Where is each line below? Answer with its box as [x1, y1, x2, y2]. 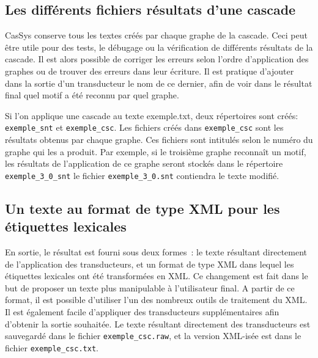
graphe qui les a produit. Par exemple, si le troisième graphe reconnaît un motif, [5, 145, 306, 158]
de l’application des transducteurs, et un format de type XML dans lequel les [5, 257, 294, 270]
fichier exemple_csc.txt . [5, 341, 98, 354]
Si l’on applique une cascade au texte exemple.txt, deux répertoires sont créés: [5, 109, 298, 122]
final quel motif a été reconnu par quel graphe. [5, 89, 179, 101]
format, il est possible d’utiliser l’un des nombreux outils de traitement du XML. [5, 293, 308, 306]
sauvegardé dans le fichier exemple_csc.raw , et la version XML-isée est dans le [5, 329, 301, 342]
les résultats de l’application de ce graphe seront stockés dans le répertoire [5, 157, 283, 170]
